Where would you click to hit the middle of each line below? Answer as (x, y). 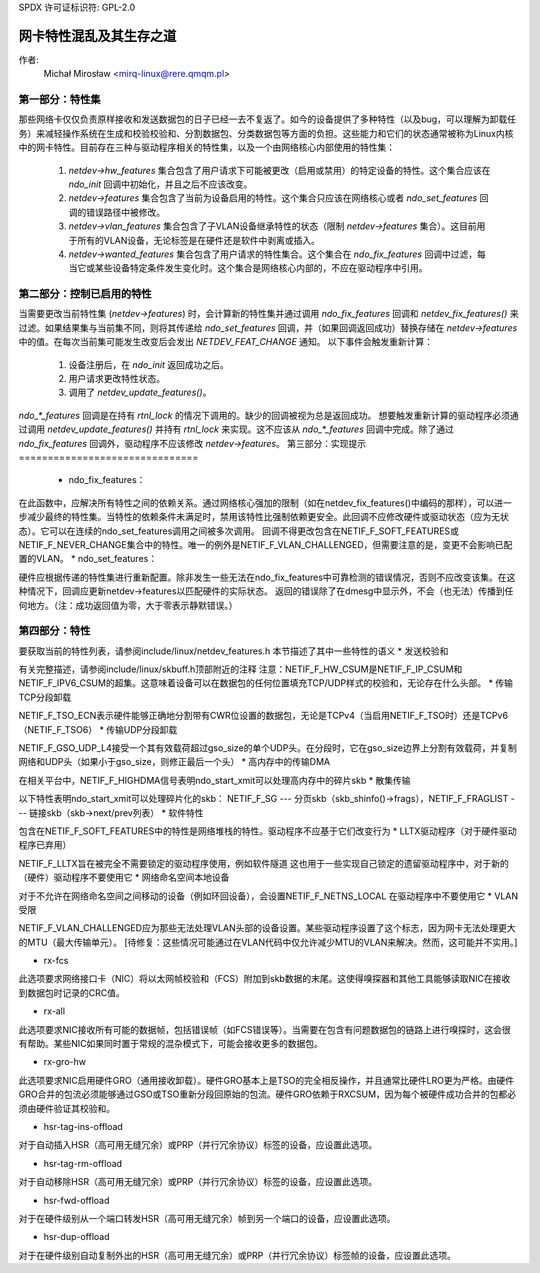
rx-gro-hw (65, 1062)
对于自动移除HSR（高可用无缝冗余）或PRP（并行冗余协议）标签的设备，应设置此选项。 (198, 1182)
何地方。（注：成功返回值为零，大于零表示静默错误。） (128, 605)
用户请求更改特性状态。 (116, 379)
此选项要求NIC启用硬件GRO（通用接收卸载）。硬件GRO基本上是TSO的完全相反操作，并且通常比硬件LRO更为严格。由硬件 (266, 1080)
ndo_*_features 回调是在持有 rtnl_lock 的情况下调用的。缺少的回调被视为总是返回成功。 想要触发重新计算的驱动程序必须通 (268, 415)
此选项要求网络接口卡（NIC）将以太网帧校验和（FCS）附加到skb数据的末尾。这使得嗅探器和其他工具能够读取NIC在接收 (264, 979)
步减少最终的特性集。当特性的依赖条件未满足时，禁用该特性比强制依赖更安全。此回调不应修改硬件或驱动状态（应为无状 (263, 517)
